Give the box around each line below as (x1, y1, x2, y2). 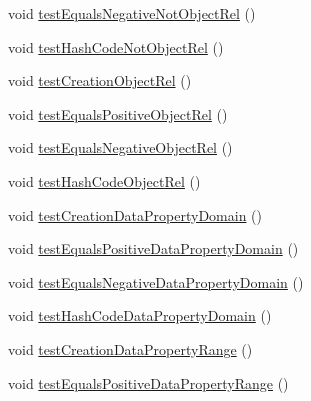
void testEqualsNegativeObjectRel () (8, 137, 233, 158)
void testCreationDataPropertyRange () (8, 338, 253, 359)
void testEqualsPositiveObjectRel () (8, 103, 228, 124)
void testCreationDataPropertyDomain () (8, 204, 262, 225)
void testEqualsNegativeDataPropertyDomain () (8, 271, 304, 292)
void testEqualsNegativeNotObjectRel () (8, 3, 256, 23)
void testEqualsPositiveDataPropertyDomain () (8, 238, 299, 259)
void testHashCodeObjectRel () (8, 170, 201, 191)
